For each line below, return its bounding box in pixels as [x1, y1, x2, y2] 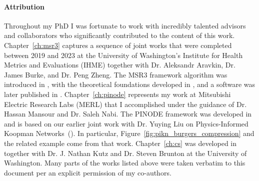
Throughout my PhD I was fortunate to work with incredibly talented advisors [4, 20, 246, 30]
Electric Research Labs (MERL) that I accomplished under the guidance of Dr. [4, 98, 247, 109]
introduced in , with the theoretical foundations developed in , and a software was [4, 79, 255, 89]
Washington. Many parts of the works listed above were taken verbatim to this [4, 157, 245, 168]
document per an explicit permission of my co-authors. [4, 167, 171, 177]
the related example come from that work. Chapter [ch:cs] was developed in [4, 137, 237, 148]
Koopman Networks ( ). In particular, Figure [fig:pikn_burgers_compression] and [4, 128, 254, 138]
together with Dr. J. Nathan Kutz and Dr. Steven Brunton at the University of [4, 147, 247, 158]
